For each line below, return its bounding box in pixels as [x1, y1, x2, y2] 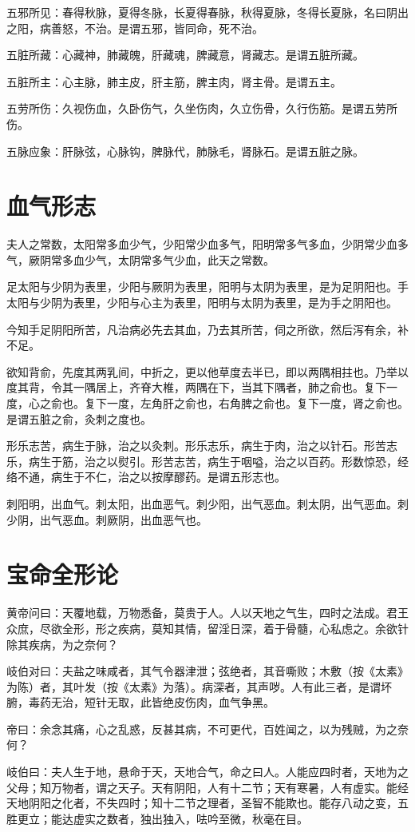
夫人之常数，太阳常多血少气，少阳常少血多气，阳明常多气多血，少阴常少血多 [6, 236, 409, 253]
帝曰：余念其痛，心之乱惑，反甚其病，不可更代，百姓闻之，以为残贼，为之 [6, 720, 397, 737]
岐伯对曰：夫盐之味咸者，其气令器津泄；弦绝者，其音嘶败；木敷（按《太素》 [6, 663, 409, 679]
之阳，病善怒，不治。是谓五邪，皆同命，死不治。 [6, 19, 263, 36]
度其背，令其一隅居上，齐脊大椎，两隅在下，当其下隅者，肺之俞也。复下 [6, 379, 386, 396]
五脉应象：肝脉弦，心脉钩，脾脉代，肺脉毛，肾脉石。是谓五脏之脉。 [6, 142, 364, 159]
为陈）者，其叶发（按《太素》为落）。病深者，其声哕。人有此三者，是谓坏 [6, 678, 392, 695]
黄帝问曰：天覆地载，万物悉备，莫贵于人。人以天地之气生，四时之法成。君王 [6, 604, 409, 621]
